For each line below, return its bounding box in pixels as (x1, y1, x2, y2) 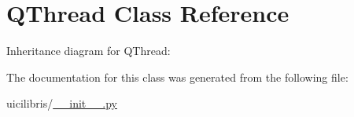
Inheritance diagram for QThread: (6, 42, 171, 59)
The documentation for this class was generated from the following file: (6, 68, 348, 85)
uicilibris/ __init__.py (6, 95, 117, 112)
